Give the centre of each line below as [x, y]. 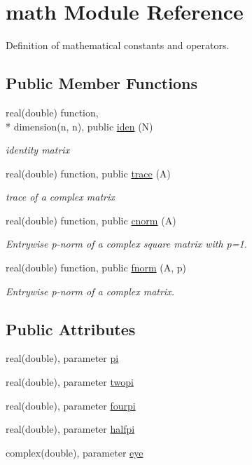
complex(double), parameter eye [75, 452]
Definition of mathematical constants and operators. [118, 45]
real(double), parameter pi [62, 358]
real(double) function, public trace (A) [88, 173]
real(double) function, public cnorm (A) [91, 220]
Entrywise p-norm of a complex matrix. [90, 291]
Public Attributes [71, 329]
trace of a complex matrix [60, 197]
